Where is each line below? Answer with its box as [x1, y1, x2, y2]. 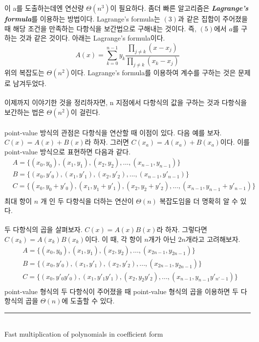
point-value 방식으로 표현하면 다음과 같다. [4, 146, 131, 156]
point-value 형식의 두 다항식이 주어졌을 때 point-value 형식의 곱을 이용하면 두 [4, 286, 238, 296]
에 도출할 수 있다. [62, 296, 115, 306]
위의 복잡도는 [4, 67, 44, 78]
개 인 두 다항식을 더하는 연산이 [40, 195, 134, 206]
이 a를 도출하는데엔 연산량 [4, 3, 84, 13]
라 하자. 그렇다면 [156, 224, 207, 235]
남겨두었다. [13, 78, 46, 88]
